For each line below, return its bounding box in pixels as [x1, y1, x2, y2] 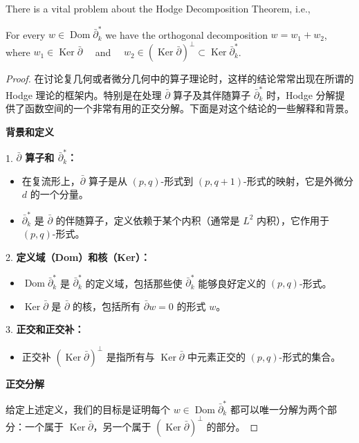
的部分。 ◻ [206, 419, 259, 433]
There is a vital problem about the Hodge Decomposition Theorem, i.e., [6, 1, 311, 15]
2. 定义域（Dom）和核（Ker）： [6, 249, 150, 264]
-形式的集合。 [279, 349, 341, 363]
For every [6, 27, 46, 42]
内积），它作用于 [257, 213, 330, 227]
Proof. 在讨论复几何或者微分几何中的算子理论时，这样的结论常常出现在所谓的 [6, 71, 354, 86]
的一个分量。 [30, 187, 89, 201]
